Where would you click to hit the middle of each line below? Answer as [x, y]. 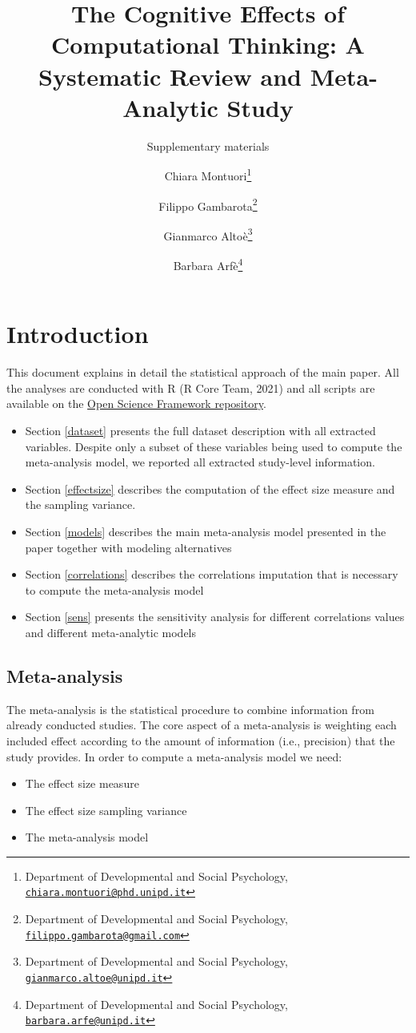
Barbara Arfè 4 [208, 264]
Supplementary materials [208, 145]
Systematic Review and [170, 76]
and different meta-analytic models [111, 632]
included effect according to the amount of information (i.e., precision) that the [201, 740]
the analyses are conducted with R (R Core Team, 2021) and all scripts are [191, 387]
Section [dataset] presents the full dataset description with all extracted [200, 430]
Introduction [78, 334]
